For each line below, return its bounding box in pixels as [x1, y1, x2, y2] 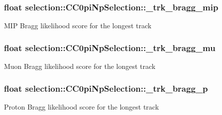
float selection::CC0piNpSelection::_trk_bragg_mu [4, 41, 216, 54]
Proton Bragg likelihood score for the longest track [4, 101, 159, 112]
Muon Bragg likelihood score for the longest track [4, 61, 156, 71]
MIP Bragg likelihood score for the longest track [4, 20, 152, 31]
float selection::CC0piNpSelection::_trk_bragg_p [4, 82, 208, 94]
